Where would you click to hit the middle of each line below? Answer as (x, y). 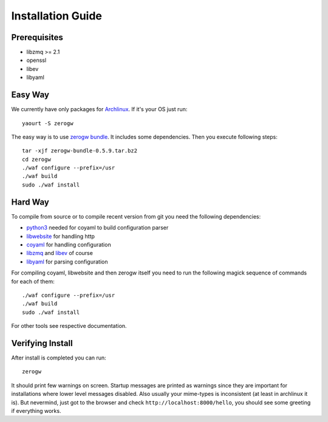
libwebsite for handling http (61, 236)
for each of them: (33, 281)
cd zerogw (36, 159)
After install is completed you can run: (59, 358)
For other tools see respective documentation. (69, 326)
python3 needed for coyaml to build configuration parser (97, 228)
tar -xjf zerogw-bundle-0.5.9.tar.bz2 (80, 151)
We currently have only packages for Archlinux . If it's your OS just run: (99, 109)
